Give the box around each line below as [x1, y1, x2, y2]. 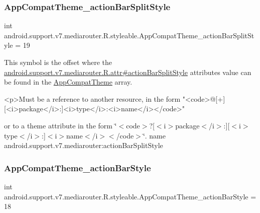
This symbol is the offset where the [4, 57, 112, 67]
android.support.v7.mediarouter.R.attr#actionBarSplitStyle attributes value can [4, 66, 251, 77]
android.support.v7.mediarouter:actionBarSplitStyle [4, 140, 163, 151]
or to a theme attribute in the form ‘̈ [4, 120, 117, 130]
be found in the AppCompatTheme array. [4, 77, 133, 87]
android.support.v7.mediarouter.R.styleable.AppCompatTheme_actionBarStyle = [4, 191, 256, 201]
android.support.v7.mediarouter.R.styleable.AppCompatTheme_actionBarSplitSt [4, 30, 254, 40]
